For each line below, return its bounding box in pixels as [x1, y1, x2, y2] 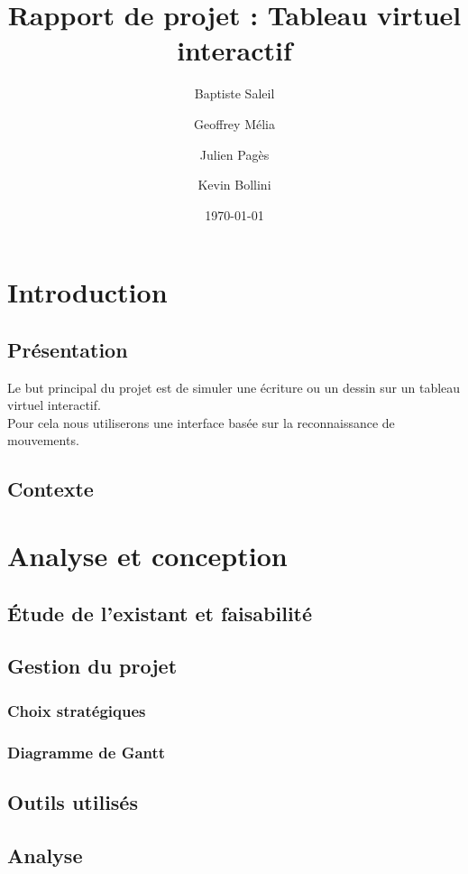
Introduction [7, 274, 168, 311]
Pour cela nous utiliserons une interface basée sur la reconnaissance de [7, 413, 395, 432]
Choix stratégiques [7, 699, 146, 721]
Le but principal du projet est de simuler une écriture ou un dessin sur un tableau [7, 377, 461, 396]
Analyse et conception [7, 537, 288, 574]
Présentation [7, 335, 128, 363]
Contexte [7, 475, 94, 503]
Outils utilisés [7, 787, 138, 815]
